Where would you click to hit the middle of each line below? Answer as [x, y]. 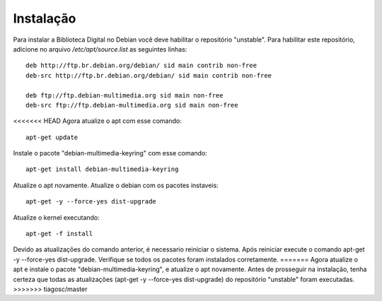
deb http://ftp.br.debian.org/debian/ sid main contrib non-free [141, 66]
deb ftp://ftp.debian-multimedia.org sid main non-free [125, 95]
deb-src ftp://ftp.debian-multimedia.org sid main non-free [132, 105]
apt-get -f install [59, 234]
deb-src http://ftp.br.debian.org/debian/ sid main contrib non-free [149, 75]
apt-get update [52, 137]
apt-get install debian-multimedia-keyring [102, 169]
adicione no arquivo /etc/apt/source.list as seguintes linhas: [100, 49]
